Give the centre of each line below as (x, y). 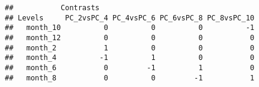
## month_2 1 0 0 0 (130, 48)
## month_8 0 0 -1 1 (130, 78)
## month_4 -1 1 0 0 (130, 58)
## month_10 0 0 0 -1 (130, 28)
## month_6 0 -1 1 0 (130, 67)
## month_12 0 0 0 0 (130, 37)
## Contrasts (52, 8)
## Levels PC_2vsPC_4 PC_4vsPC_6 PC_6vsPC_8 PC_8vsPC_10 (130, 18)
